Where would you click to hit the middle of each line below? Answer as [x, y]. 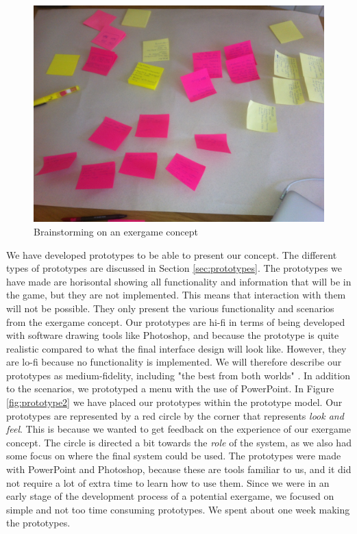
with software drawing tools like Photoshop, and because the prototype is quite [173, 335]
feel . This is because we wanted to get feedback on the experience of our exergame [178, 429]
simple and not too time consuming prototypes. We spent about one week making [178, 509]
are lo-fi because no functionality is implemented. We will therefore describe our [174, 362]
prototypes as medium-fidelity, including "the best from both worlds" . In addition [178, 375]
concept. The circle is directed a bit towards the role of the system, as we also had [179, 442]
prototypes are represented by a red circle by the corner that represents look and [175, 415]
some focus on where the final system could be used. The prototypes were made [174, 456]
